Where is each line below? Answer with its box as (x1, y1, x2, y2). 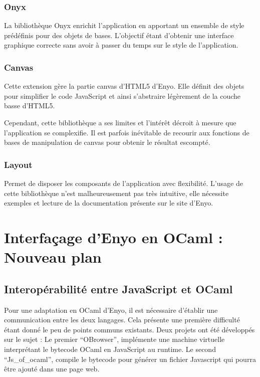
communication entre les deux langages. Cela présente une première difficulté (4, 314, 240, 325)
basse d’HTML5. (4, 100, 55, 111)
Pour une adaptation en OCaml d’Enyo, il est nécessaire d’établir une (4, 304, 218, 315)
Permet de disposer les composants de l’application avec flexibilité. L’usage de (4, 178, 243, 188)
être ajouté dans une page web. (4, 363, 100, 374)
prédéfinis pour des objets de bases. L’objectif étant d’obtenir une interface (4, 30, 234, 40)
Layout (4, 158, 33, 170)
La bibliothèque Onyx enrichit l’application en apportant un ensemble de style (4, 20, 244, 31)
